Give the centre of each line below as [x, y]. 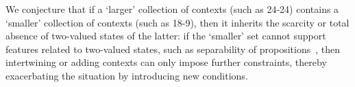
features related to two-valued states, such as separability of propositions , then [173, 49]
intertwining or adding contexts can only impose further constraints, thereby [166, 62]
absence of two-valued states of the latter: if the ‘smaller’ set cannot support [166, 36]
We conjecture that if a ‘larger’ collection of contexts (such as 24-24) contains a [172, 9]
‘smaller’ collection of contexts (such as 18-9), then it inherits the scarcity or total [177, 22]
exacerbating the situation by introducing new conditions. [127, 75]
